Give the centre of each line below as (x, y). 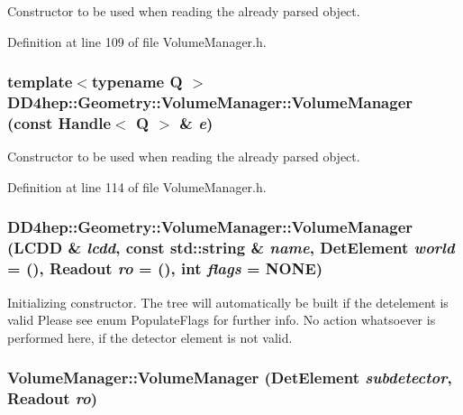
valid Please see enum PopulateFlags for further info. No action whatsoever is (222, 320)
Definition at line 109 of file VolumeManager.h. (137, 41)
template (40, 82)
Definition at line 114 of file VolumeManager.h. (137, 186)
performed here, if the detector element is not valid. (150, 337)
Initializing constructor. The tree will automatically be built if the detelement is (228, 302)
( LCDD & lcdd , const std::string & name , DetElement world (231, 248)
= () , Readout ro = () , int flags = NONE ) (165, 268)
